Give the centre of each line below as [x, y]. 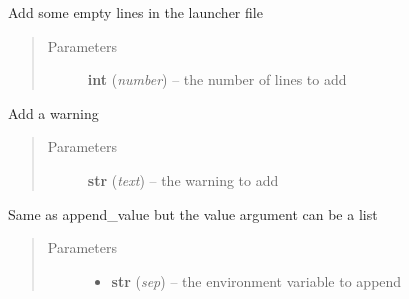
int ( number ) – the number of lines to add [217, 79]
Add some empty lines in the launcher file [135, 12]
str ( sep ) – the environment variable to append [256, 280]
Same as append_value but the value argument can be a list [193, 213]
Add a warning [53, 112]
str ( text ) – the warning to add [183, 179]
